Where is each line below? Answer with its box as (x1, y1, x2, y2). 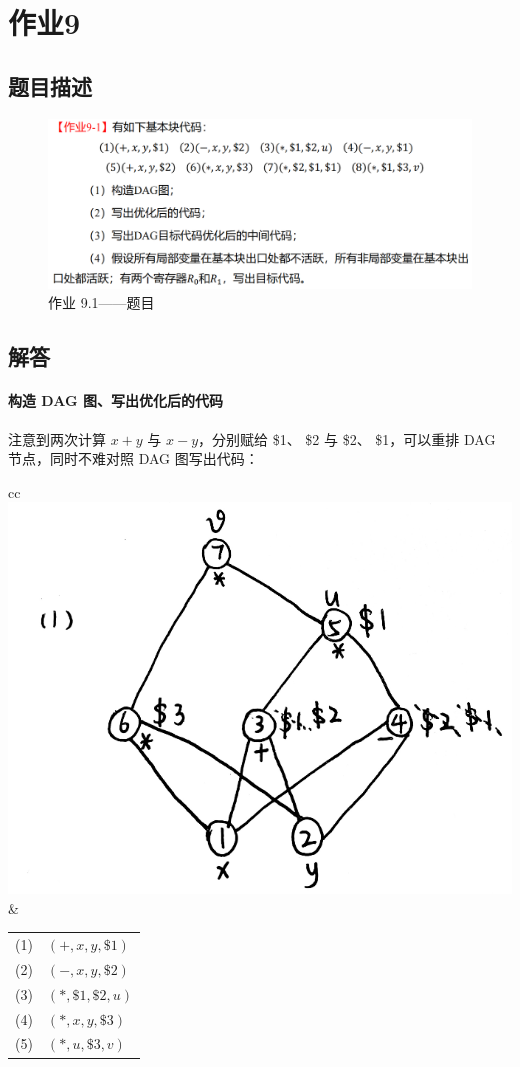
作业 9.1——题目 (48, 292, 155, 313)
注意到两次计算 (8, 428, 106, 449)
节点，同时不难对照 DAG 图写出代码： (8, 448, 259, 469)
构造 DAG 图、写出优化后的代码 (8, 390, 223, 411)
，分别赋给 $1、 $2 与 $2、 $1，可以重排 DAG (198, 428, 496, 449)
